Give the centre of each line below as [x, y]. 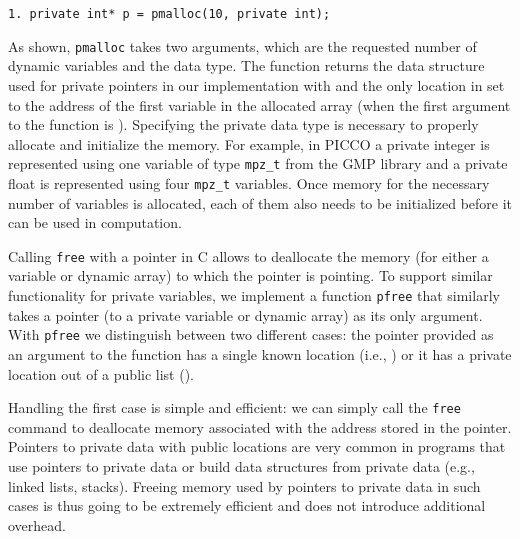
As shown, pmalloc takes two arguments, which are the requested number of [242, 45]
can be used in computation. [95, 222]
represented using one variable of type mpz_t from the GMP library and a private [258, 163]
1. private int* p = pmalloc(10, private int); [169, 14]
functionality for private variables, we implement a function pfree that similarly [254, 295]
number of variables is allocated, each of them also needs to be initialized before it [260, 202]
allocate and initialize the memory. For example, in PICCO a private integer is [249, 143]
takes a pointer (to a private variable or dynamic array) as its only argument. [245, 314]
